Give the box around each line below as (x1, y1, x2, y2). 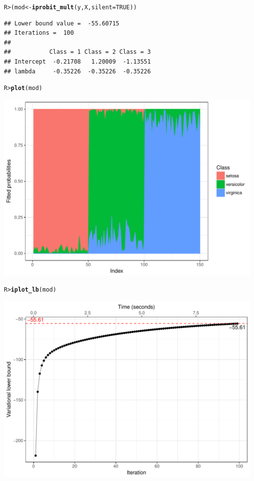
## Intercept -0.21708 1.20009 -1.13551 (4, 58, 151, 66)
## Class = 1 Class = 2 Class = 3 (4, 48, 151, 56)
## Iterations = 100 (4, 29, 74, 37)
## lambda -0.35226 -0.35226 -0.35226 (4, 68, 151, 75)
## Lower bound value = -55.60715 (4, 20, 120, 27)
